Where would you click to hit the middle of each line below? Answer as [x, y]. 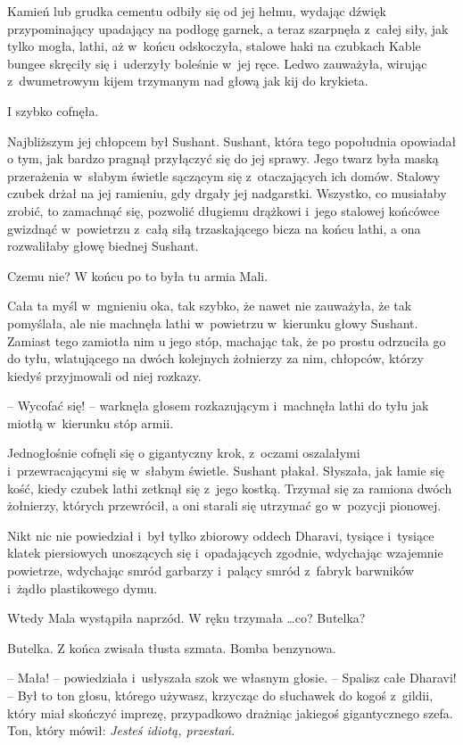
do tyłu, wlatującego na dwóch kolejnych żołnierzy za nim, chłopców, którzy [215, 358]
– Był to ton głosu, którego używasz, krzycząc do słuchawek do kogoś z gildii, [220, 695]
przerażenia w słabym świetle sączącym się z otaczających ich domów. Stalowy [224, 175]
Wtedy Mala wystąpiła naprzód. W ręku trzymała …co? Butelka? [186, 618]
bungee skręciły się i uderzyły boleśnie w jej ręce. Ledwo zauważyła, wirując [217, 63]
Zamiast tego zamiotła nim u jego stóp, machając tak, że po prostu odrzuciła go [227, 340]
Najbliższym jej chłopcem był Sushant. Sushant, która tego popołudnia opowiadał [232, 141]
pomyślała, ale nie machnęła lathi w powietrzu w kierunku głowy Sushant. [213, 323]
